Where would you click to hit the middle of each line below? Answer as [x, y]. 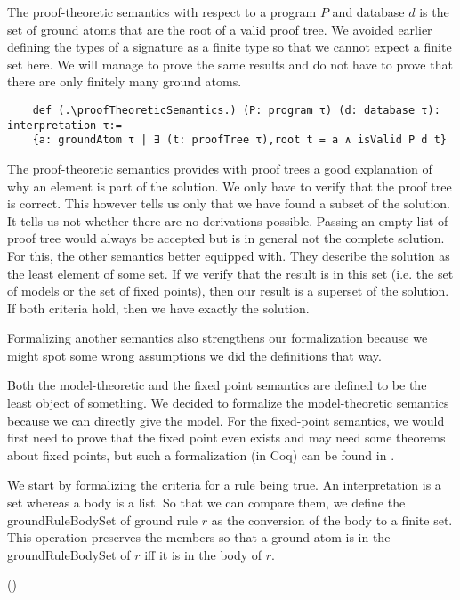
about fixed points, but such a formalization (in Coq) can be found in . [201, 454]
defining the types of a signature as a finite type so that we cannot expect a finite [230, 47]
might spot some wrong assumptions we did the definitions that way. [194, 355]
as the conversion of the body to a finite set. [332, 519]
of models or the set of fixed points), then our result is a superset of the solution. [228, 291]
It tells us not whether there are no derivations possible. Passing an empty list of [228, 220]
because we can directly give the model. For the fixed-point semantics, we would [226, 420]
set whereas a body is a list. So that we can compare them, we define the [206, 503]
